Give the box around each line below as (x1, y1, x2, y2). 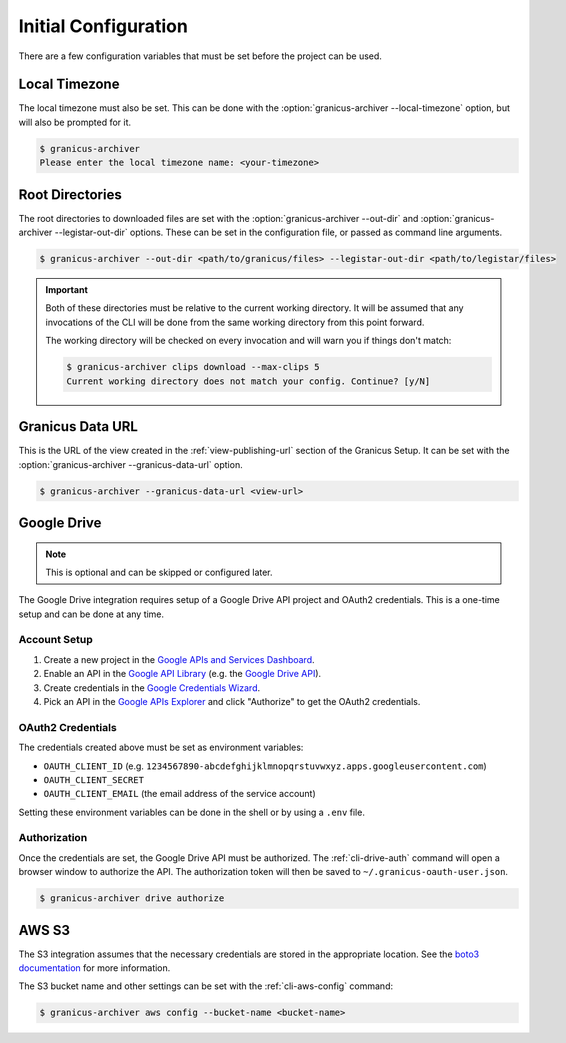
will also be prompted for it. (18, 116, 132, 128)
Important (45, 284, 89, 296)
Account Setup (18, 633, 94, 647)
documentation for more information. (18, 962, 171, 974)
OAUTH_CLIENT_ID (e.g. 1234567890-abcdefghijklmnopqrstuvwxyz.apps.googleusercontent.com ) (43, 760, 487, 772)
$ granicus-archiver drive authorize (39, 893, 225, 904)
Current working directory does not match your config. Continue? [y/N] (66, 375, 431, 387)
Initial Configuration (18, 15, 189, 37)
